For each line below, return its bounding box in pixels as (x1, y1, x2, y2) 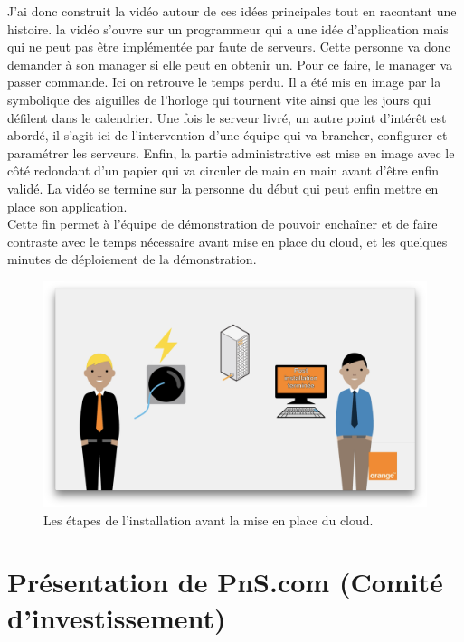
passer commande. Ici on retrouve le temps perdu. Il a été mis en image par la (7, 72, 441, 91)
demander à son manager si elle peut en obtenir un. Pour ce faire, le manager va (7, 54, 453, 73)
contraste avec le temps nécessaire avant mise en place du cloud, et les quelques (7, 231, 448, 250)
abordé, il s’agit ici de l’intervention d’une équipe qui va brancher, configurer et (7, 126, 448, 145)
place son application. (7, 196, 128, 215)
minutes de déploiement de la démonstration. (7, 250, 257, 269)
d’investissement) (7, 599, 226, 636)
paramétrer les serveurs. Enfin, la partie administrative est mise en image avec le (7, 143, 455, 162)
